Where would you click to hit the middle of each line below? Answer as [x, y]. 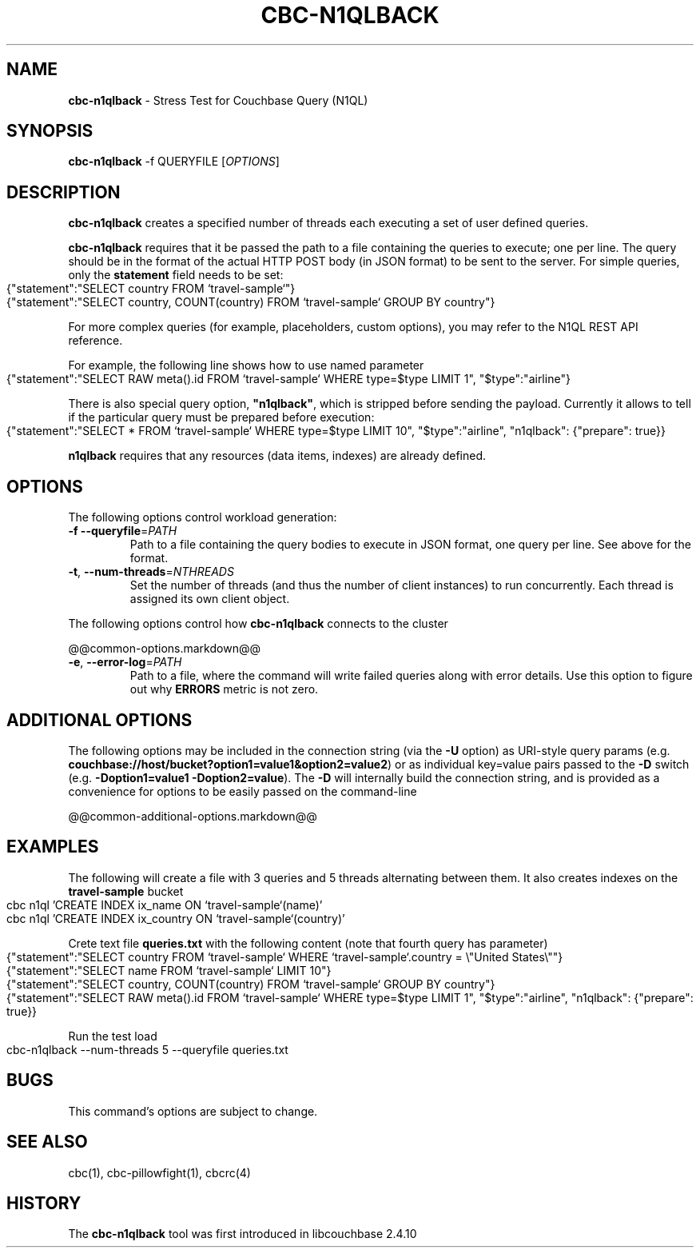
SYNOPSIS [50, 131]
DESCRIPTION [64, 192]
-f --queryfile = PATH [123, 531]
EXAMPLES [53, 847]
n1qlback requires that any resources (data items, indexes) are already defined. [277, 456]
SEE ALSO [47, 1142]
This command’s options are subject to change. [193, 1111]
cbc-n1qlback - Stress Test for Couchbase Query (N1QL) [218, 100]
